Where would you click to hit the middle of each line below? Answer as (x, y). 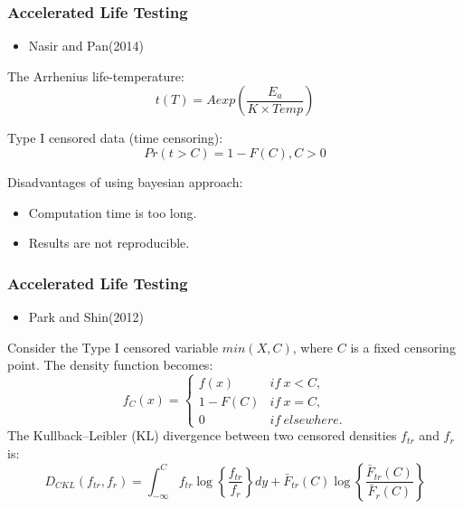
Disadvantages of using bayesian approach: (125, 182)
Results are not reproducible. (109, 243)
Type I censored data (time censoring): (115, 138)
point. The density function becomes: (110, 365)
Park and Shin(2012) (86, 316)
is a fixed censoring (403, 347)
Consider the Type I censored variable (113, 347)
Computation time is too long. (113, 212)
